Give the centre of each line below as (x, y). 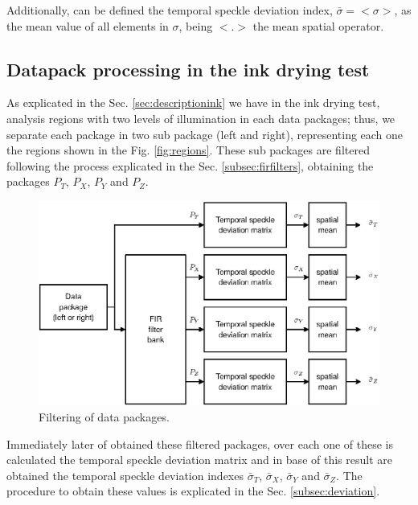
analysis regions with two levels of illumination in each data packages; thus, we (201, 118)
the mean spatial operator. (318, 25)
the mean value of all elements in (88, 25)
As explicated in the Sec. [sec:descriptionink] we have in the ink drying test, (193, 103)
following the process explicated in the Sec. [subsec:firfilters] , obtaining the (190, 165)
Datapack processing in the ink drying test (188, 69)
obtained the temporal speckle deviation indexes (125, 475)
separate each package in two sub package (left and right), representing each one (205, 134)
